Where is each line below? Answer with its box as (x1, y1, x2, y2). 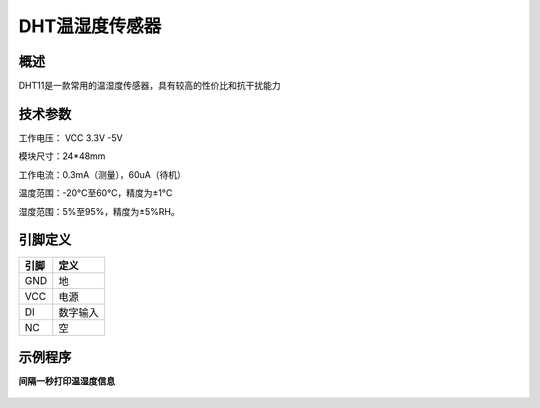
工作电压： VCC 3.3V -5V (18, 131, 124, 144)
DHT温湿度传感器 (18, 15, 162, 37)
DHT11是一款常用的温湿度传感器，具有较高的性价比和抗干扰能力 (18, 80, 281, 92)
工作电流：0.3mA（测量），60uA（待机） (18, 168, 187, 180)
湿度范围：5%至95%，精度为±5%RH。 (18, 205, 180, 217)
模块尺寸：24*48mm (18, 150, 106, 162)
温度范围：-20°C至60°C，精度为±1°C (18, 187, 173, 199)
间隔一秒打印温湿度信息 (18, 375, 115, 387)
